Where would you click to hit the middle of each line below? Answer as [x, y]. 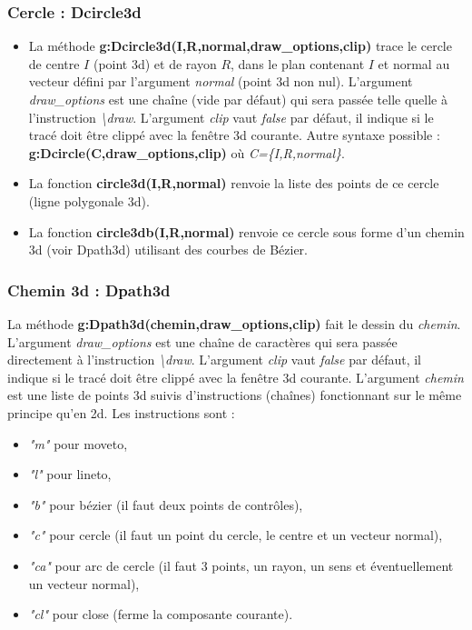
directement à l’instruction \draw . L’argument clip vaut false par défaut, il [214, 360]
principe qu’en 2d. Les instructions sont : [121, 412]
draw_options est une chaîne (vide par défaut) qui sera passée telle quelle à [238, 99]
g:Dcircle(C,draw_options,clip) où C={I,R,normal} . [187, 152]
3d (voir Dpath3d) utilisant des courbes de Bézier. [168, 250]
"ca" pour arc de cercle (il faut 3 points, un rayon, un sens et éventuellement [241, 565]
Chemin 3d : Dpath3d [89, 290]
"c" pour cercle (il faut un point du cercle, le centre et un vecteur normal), [236, 535]
